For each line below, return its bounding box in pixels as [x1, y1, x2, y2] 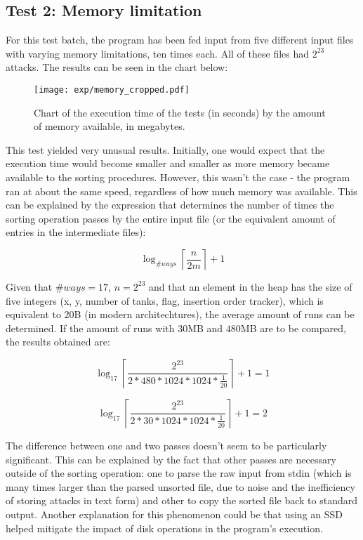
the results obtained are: [6, 334, 110, 349]
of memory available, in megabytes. [34, 119, 185, 133]
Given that [6, 279, 53, 294]
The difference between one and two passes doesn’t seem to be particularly [6, 437, 327, 452]
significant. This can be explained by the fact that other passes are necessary [6, 452, 336, 466]
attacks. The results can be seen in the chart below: [6, 60, 228, 74]
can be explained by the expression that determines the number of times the [6, 197, 334, 212]
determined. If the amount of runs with [6, 320, 175, 335]
